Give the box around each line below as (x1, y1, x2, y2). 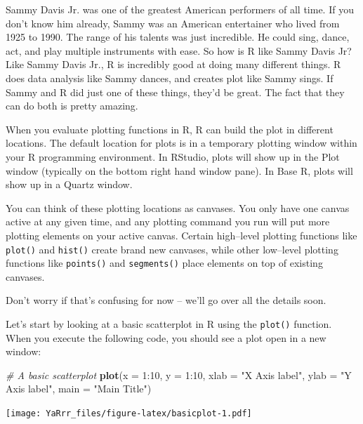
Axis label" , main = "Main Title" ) (6, 381, 152, 396)
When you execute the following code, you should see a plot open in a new (6, 330, 326, 345)
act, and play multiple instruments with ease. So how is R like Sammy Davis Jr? (6, 43, 352, 58)
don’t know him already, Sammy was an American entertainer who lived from (6, 15, 340, 30)
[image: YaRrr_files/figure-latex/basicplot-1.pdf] (6, 409, 252, 419)
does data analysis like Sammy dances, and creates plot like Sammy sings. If (6, 70, 334, 85)
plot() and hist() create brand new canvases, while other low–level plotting (6, 241, 338, 256)
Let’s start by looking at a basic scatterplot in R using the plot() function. (6, 317, 332, 331)
